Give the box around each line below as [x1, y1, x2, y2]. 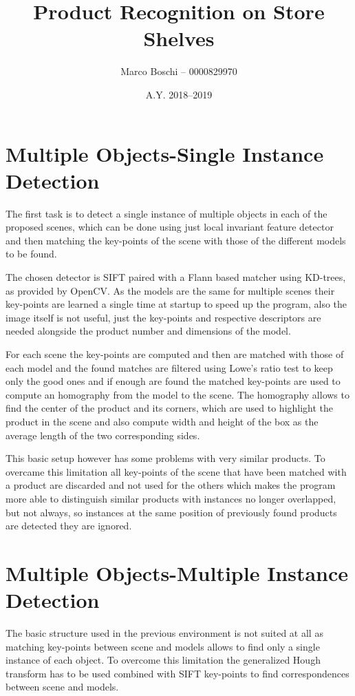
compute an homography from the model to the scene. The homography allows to [6, 387, 349, 401]
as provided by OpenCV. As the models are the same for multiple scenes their [6, 283, 335, 297]
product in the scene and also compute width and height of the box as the [6, 414, 319, 428]
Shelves [143, 24, 215, 52]
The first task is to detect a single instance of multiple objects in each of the [6, 206, 327, 220]
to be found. [6, 246, 57, 261]
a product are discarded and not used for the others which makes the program [6, 478, 336, 492]
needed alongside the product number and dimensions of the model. [6, 324, 291, 338]
